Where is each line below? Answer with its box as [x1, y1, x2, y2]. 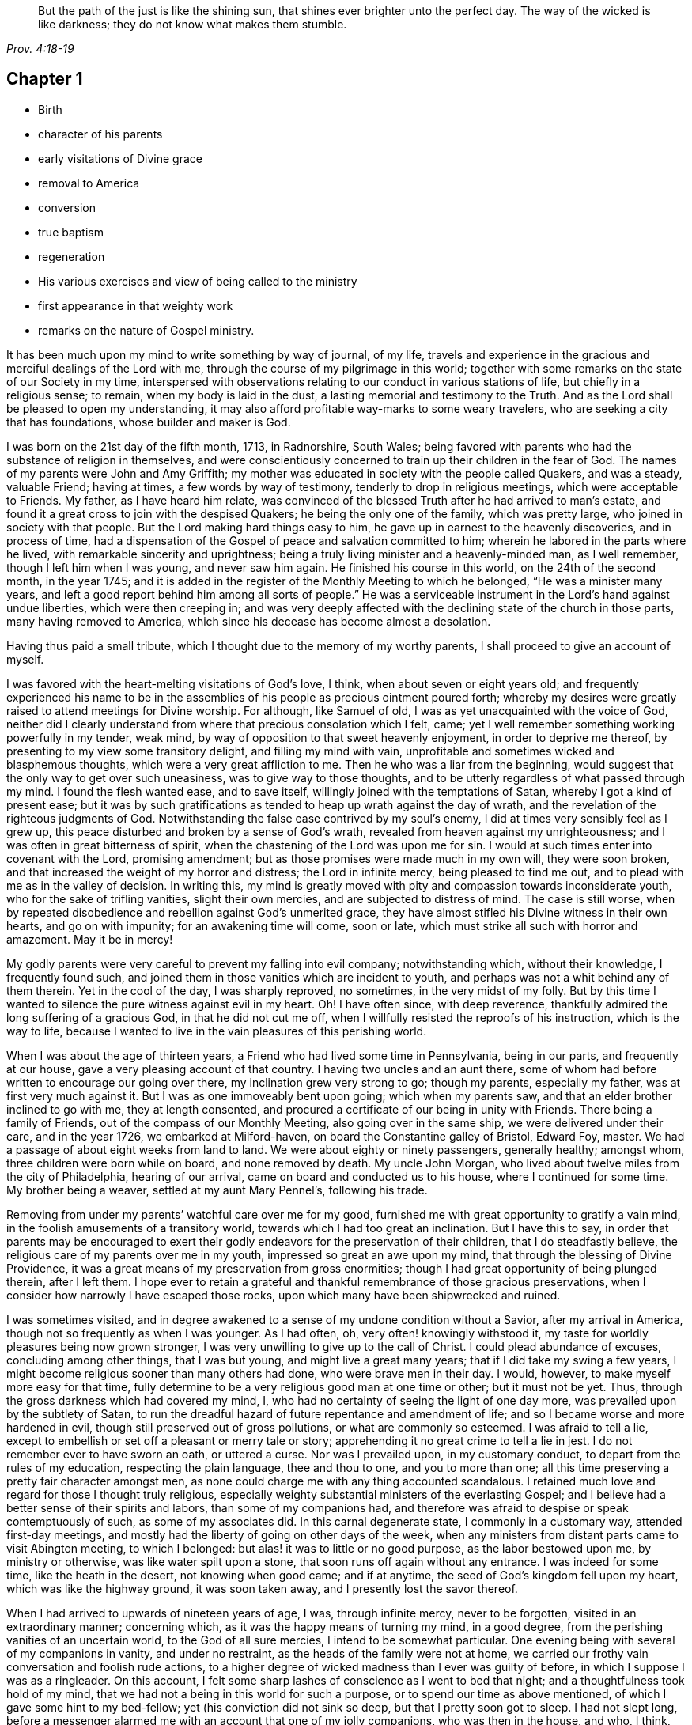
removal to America [38, 176, 140, 190]
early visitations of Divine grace [38, 151, 202, 165]
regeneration [38, 249, 105, 263]
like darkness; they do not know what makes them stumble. [38, 17, 347, 31]
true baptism [38, 225, 104, 239]
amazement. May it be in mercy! [6, 932, 173, 946]
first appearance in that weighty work [38, 298, 233, 312]
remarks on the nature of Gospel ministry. [38, 323, 255, 337]
